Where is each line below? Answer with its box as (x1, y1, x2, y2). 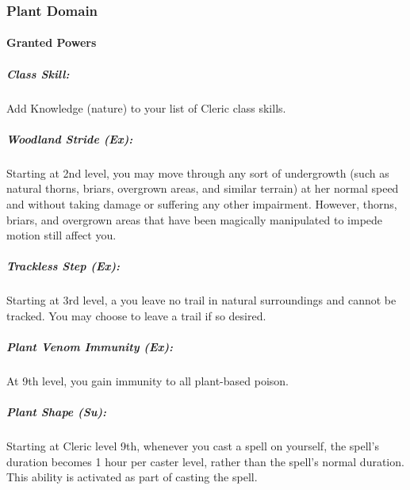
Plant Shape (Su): (6, 404, 107, 420)
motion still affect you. (6, 227, 117, 243)
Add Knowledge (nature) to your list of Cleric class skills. (6, 99, 286, 116)
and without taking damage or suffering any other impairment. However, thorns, (6, 195, 397, 212)
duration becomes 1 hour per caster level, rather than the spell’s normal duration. (6, 453, 404, 469)
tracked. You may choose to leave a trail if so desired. (6, 307, 266, 323)
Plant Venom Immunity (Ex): (6, 339, 174, 355)
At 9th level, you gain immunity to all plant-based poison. (6, 373, 289, 389)
